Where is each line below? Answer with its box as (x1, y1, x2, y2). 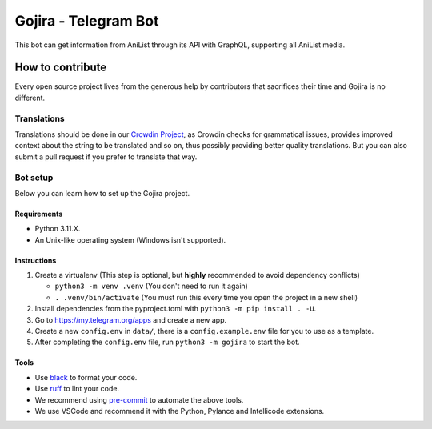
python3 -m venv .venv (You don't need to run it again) (54, 281, 248, 291)
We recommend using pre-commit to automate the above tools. (34, 395, 244, 404)
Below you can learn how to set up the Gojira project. (14, 188, 190, 198)
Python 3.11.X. (34, 224, 81, 234)
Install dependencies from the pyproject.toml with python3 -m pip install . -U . (34, 304, 317, 314)
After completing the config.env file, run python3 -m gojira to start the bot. (34, 337, 300, 347)
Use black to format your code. (34, 372, 138, 382)
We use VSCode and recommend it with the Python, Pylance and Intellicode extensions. (34, 406, 325, 415)
